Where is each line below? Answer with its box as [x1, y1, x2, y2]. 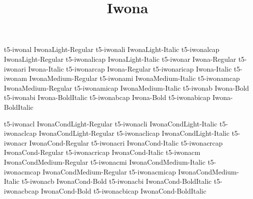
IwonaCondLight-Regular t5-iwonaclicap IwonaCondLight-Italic [39, 128, 229, 138]
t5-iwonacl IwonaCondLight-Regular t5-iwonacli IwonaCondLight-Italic [4, 118, 218, 128]
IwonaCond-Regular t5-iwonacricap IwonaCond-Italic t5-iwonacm [4, 147, 201, 157]
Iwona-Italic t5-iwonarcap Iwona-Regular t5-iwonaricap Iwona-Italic [28, 63, 232, 74]
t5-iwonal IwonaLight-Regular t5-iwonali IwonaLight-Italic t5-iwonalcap [4, 44, 220, 54]
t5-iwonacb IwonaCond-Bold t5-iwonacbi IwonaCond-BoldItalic [22, 176, 212, 186]
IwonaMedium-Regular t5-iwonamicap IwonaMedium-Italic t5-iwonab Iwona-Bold [4, 82, 249, 93]
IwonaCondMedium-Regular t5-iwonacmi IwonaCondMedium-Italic [4, 156, 205, 167]
